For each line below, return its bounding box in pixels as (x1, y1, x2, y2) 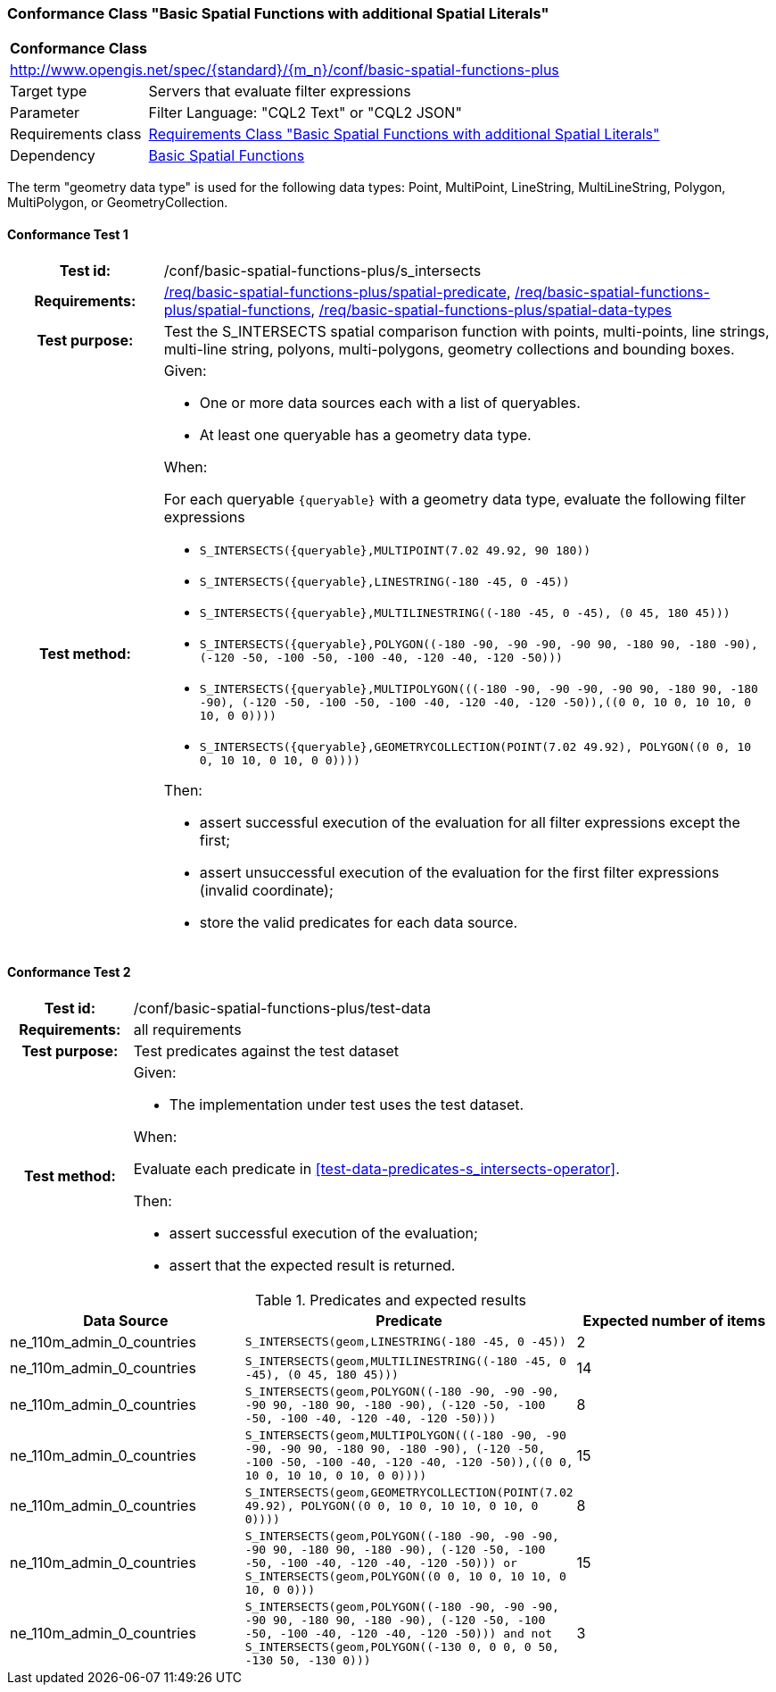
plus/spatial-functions (163, 300, 311, 319)
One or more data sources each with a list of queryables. (199, 393, 581, 412)
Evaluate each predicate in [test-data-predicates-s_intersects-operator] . (133, 1159, 620, 1178)
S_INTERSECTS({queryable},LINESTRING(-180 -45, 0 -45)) (199, 574, 570, 588)
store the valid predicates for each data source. (199, 913, 518, 931)
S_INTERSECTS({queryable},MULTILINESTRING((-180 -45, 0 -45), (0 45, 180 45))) (199, 605, 731, 620)
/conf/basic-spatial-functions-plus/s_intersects (163, 261, 482, 279)
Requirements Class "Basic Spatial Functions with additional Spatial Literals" (148, 125, 660, 144)
